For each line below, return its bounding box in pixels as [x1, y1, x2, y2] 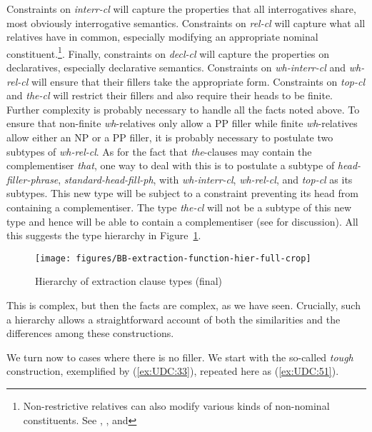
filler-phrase [6, 171, 59, 186]
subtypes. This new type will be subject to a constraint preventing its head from [6, 186, 358, 201]
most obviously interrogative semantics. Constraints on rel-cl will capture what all [6, 15, 366, 30]
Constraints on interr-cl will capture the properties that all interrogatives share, [6, 1, 356, 16]
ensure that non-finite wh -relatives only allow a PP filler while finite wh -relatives [6, 116, 358, 131]
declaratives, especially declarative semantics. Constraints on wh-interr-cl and [6, 60, 346, 75]
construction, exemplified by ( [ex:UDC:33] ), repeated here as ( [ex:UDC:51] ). [6, 363, 339, 378]
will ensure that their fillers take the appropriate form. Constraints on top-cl [31, 74, 365, 89]
